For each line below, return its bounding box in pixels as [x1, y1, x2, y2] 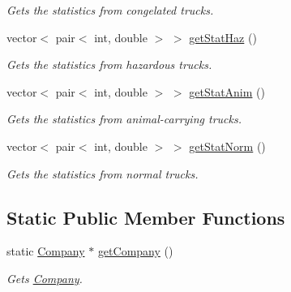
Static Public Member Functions [6, 204, 285, 230]
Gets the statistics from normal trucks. [6, 165, 199, 182]
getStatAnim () [189, 83, 265, 100]
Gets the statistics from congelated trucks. [6, 2, 214, 18]
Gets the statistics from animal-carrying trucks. [6, 110, 242, 127]
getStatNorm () [189, 137, 266, 154]
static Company [6, 243, 85, 260]
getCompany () [97, 243, 173, 260]
